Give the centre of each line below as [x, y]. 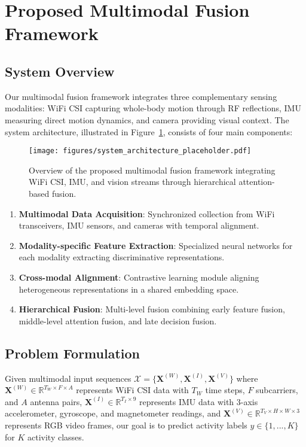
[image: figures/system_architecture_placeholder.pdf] [140, 151]
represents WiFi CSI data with [132, 390]
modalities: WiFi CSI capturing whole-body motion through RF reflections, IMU [153, 108]
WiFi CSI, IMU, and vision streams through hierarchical [132, 182]
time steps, [225, 390]
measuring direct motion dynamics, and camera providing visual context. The [147, 119]
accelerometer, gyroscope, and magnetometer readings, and [113, 413]
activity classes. [56, 437]
